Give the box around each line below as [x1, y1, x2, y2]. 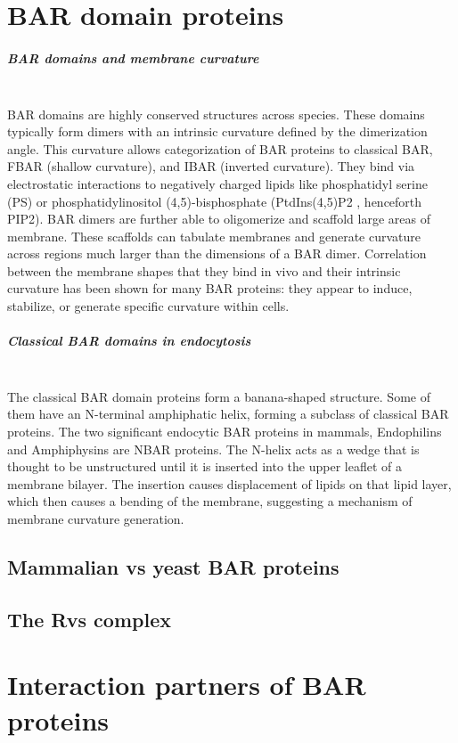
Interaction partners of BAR [7, 666, 366, 703]
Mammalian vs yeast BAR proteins [7, 552, 339, 580]
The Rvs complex [7, 605, 171, 633]
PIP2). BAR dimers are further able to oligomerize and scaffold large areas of [7, 209, 430, 228]
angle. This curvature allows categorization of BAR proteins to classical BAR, [7, 139, 433, 158]
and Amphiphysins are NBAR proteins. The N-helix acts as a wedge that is [7, 439, 420, 458]
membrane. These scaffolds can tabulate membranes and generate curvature [7, 226, 421, 245]
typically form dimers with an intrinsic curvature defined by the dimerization [7, 122, 428, 141]
